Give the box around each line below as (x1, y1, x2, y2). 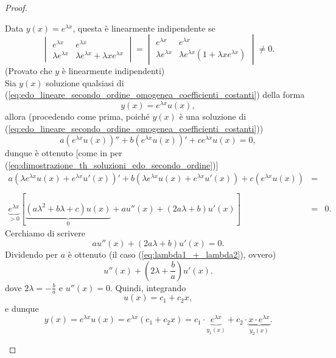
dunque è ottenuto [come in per (5, 146, 122, 159)
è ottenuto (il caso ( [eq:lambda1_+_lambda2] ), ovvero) (68, 247, 276, 260)
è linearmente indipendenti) (61, 64, 165, 77)
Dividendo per (5, 247, 58, 260)
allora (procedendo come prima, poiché (5, 110, 150, 123)
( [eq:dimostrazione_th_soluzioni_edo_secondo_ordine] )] (5, 158, 219, 171)
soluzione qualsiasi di (46, 76, 124, 89)
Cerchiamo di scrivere (5, 227, 86, 239)
